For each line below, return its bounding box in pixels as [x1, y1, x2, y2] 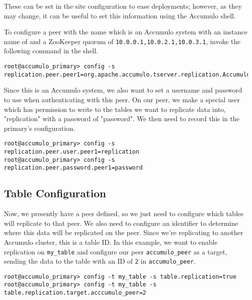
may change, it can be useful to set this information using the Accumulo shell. [4, 10, 236, 20]
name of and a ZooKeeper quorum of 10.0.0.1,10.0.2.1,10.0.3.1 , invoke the [4, 36, 241, 46]
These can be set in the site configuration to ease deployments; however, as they [4, 1, 242, 11]
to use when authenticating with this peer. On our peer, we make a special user [4, 94, 240, 104]
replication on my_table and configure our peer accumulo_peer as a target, [4, 246, 227, 256]
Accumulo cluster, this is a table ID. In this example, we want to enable [4, 237, 218, 247]
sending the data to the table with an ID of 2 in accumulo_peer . [4, 256, 196, 266]
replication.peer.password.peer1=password [4, 164, 143, 172]
